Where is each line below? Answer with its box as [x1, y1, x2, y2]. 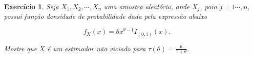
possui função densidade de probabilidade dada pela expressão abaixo [4, 11, 208, 21]
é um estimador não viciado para [47, 43, 146, 53]
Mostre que [4, 43, 37, 53]
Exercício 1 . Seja [4, 1, 59, 11]
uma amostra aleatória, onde [104, 1, 190, 11]
